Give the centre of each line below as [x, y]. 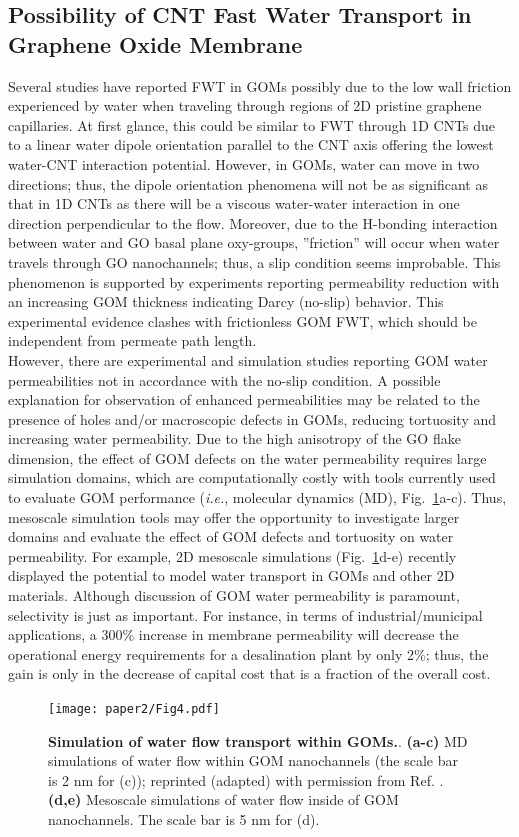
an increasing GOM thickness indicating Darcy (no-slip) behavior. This [226, 301]
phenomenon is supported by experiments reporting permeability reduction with [254, 281]
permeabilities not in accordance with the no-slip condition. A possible [224, 379]
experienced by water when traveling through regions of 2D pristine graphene [245, 105]
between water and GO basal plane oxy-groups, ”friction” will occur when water [254, 242]
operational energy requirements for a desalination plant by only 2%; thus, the [248, 653]
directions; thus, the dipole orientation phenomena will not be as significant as [248, 183]
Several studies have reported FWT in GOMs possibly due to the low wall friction [260, 85]
